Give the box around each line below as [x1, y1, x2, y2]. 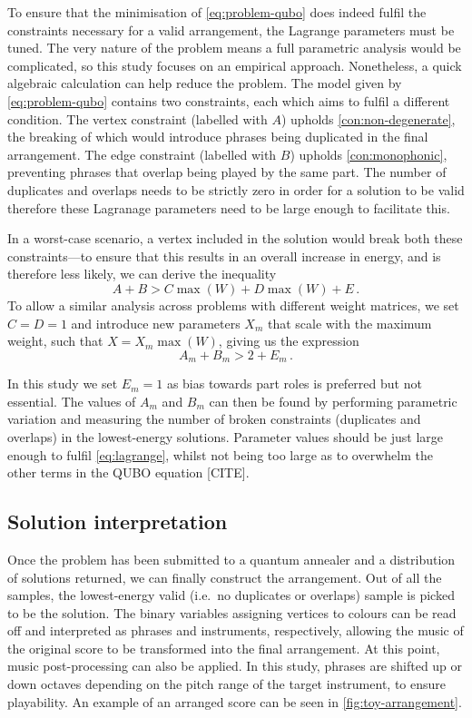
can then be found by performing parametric [209, 391, 457, 410]
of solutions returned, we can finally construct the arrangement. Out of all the [7, 567, 442, 586]
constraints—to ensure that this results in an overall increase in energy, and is [7, 246, 441, 265]
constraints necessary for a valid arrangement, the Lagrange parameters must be [7, 20, 455, 39]
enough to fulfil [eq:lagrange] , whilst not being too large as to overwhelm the [7, 445, 433, 464]
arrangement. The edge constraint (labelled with [7, 144, 277, 163]
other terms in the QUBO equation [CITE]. [7, 463, 250, 482]
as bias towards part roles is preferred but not [166, 374, 422, 393]
